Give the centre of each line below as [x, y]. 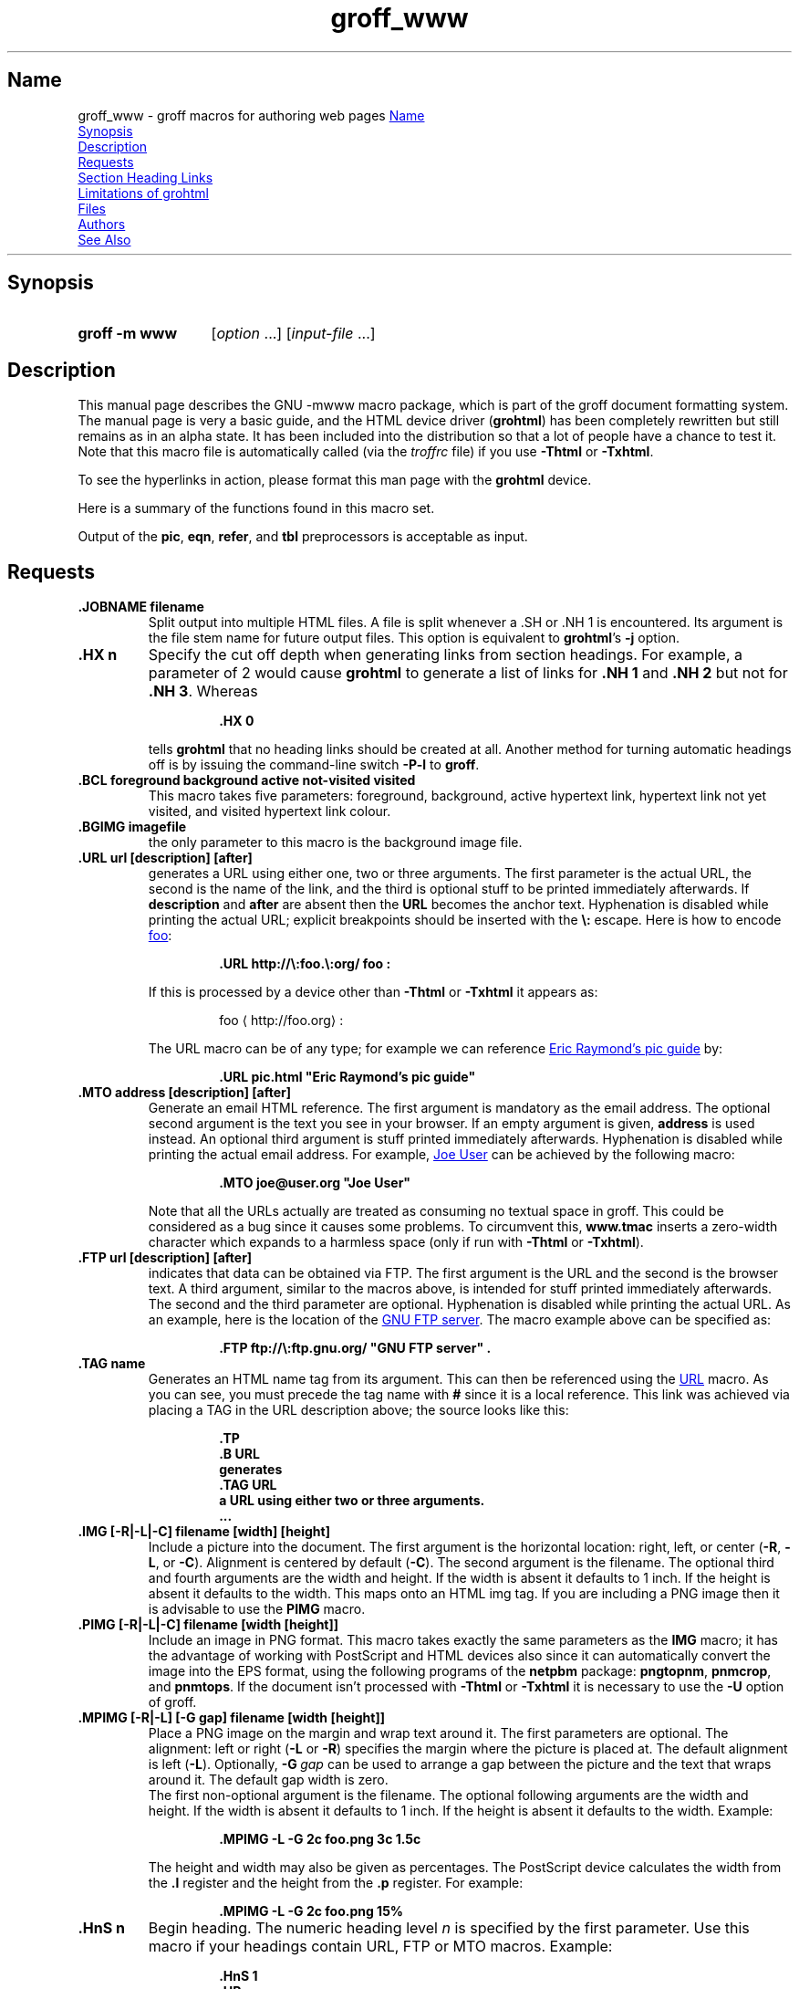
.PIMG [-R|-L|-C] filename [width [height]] [208, 1625]
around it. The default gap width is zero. [268, 1780]
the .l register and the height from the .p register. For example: [336, 1883]
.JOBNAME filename [141, 607]
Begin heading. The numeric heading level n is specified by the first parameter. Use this [449, 1928]
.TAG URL [248, 1485]
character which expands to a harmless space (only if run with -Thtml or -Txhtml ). [396, 1242]
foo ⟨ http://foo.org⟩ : [281, 1021]
